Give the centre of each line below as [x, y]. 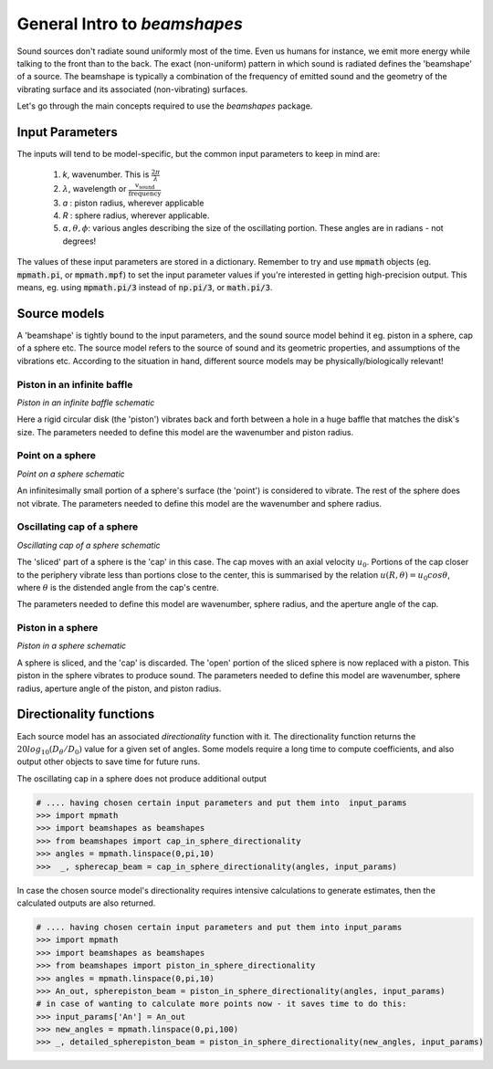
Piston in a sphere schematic [72, 646]
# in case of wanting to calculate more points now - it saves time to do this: [221, 1004]
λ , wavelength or [94, 188]
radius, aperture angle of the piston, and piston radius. [119, 688]
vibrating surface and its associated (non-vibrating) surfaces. [132, 89]
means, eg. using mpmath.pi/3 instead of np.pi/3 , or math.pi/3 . [145, 288]
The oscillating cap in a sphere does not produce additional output [142, 778]
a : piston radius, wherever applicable [133, 203]
